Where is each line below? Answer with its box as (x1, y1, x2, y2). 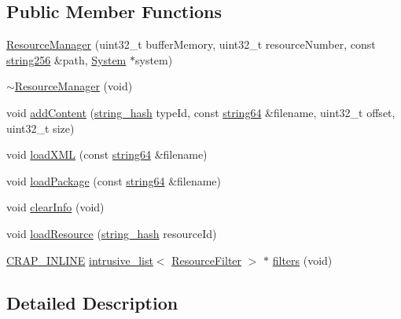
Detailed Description (6, 290, 178, 314)
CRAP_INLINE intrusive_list (6, 251, 153, 268)
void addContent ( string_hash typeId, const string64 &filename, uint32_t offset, (6, 104, 395, 120)
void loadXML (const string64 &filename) (6, 146, 208, 163)
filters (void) (272, 251, 333, 268)
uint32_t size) (6, 119, 75, 136)
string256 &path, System (6, 51, 127, 68)
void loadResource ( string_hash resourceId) (6, 225, 217, 241)
